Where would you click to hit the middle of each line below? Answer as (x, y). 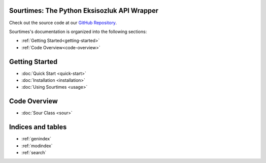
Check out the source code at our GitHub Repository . (63, 23)
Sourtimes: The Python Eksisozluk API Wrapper (84, 11)
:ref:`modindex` (37, 146)
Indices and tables (38, 127)
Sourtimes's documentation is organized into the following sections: (78, 32)
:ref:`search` (34, 152)
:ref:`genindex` (36, 139)
